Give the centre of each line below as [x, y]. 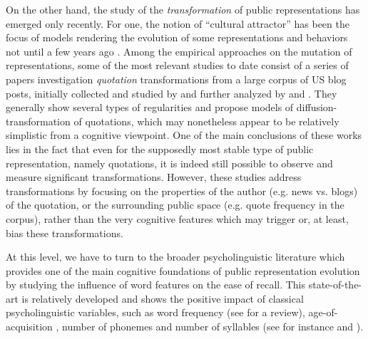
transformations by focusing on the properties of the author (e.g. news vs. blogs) [182, 191]
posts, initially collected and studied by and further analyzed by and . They [172, 93]
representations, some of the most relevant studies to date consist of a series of [177, 65]
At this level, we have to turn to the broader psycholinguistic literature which [175, 257]
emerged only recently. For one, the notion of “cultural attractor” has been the [178, 23]
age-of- [323, 312]
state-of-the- [335, 285]
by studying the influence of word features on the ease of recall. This [156, 285]
